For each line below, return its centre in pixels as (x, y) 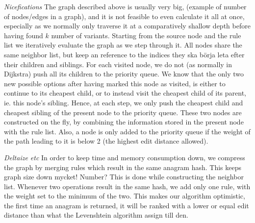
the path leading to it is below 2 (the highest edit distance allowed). (106, 141)
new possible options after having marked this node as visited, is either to (115, 83)
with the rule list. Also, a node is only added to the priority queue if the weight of (127, 131)
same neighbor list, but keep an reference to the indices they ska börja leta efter (124, 54)
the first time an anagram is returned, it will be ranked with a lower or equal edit (127, 205)
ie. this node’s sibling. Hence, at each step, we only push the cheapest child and (124, 102)
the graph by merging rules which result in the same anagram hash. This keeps (123, 167)
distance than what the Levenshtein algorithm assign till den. (96, 215)
